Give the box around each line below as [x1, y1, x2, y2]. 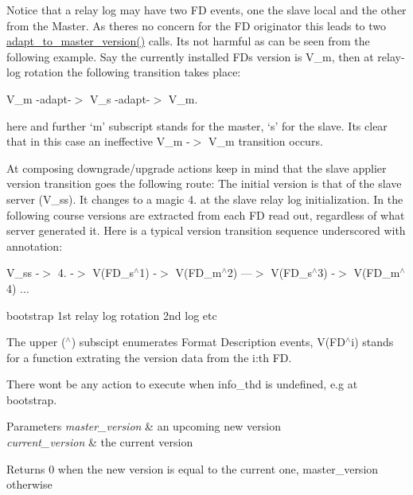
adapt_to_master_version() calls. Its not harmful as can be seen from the [6, 33, 370, 49]
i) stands [351, 333, 394, 350]
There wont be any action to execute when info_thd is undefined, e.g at [6, 376, 358, 392]
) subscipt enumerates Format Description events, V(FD [71, 333, 345, 350]
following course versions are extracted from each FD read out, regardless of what [6, 206, 405, 223]
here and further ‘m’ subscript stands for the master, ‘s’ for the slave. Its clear [6, 117, 388, 134]
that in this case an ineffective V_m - [6, 133, 190, 150]
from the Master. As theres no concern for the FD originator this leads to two [6, 17, 387, 33]
